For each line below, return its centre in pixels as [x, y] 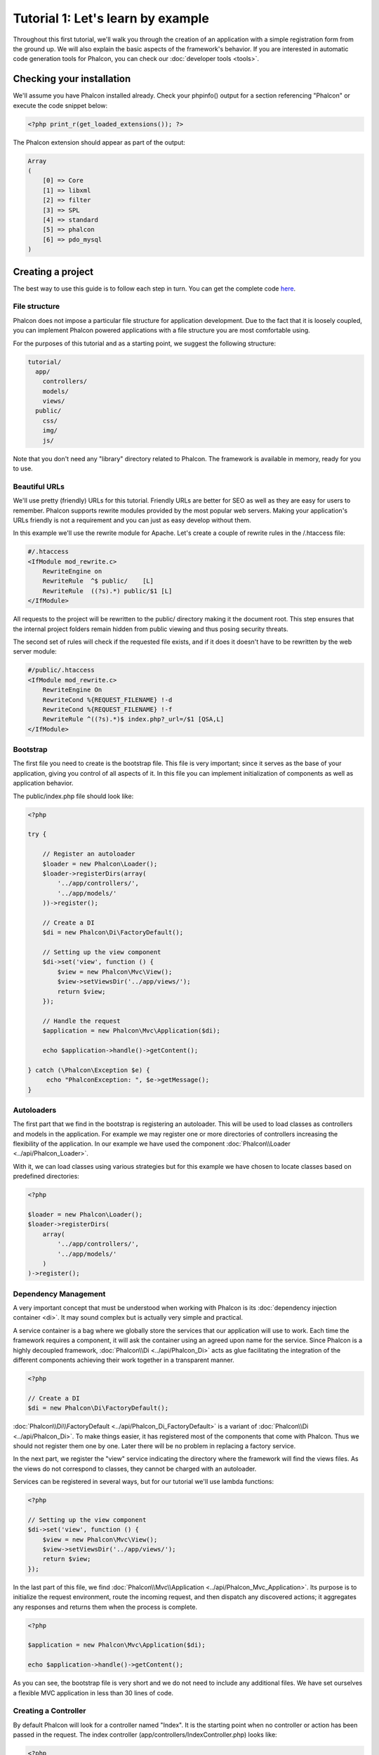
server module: [35, 651]
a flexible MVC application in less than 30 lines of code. [93, 1693]
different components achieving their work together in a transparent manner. [124, 1360]
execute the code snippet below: [60, 105]
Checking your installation [72, 79]
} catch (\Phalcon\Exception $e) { [89, 1070]
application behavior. [43, 783]
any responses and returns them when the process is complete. [105, 1607]
